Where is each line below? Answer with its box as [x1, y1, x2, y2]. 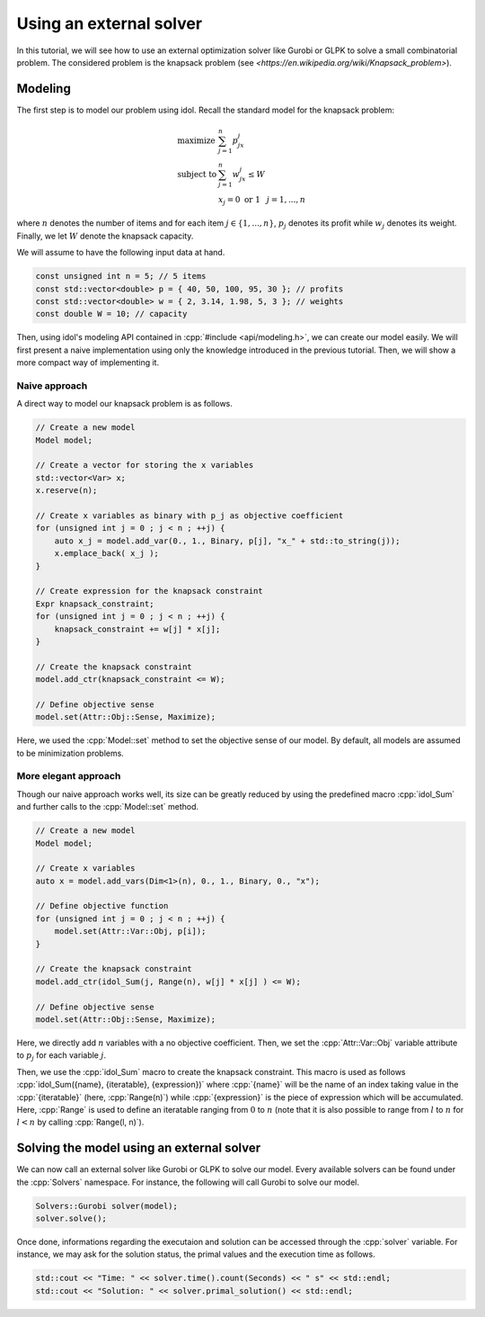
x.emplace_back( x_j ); [54, 549, 159, 559]
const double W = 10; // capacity [35, 309, 188, 319]
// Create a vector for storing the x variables [35, 460, 254, 470]
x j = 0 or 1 [217, 194, 260, 207]
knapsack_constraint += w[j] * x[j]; [54, 623, 221, 634]
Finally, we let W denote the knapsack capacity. [16, 230, 194, 241]
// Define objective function [35, 900, 169, 911]
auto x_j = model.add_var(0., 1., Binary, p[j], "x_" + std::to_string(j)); [54, 535, 401, 546]
